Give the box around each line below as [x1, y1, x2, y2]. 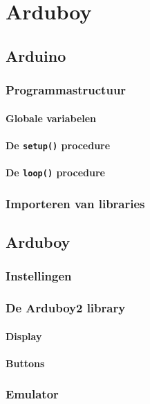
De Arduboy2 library [6, 299, 126, 317]
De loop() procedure [6, 165, 105, 180]
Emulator [6, 385, 59, 403]
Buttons [6, 355, 45, 370]
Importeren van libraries [6, 194, 145, 212]
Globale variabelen [6, 110, 97, 125]
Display [6, 328, 42, 343]
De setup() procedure [6, 137, 111, 152]
